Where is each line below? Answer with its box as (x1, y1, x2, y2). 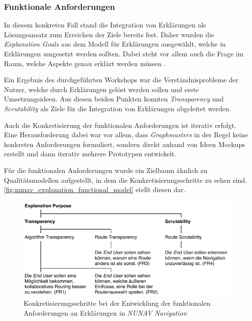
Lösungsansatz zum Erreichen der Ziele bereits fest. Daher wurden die (4, 29, 214, 39)
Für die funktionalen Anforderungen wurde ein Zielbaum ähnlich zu (4, 165, 207, 175)
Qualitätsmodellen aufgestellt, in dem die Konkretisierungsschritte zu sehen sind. (4, 174, 247, 185)
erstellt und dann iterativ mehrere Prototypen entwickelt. (4, 148, 176, 159)
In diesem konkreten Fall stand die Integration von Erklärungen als (4, 20, 206, 30)
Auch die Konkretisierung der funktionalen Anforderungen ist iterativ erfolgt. (4, 120, 236, 130)
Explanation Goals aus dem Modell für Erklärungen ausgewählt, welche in (4, 39, 226, 49)
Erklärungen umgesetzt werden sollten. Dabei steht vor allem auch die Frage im (4, 49, 244, 58)
